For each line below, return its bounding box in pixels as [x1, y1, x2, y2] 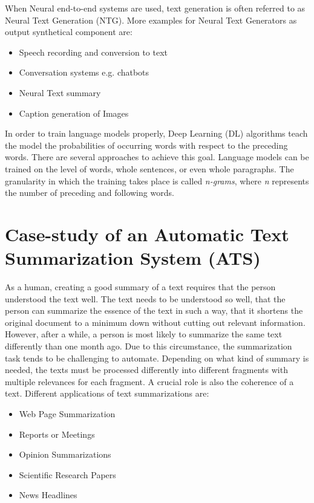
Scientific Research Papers [19, 468, 116, 481]
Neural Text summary [19, 86, 101, 99]
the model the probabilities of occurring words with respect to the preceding [5, 138, 288, 151]
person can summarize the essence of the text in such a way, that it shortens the [5, 304, 303, 317]
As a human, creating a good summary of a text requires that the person [5, 281, 276, 293]
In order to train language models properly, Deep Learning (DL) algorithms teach [5, 127, 308, 140]
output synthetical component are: [5, 25, 132, 38]
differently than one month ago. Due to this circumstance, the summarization [5, 340, 292, 352]
